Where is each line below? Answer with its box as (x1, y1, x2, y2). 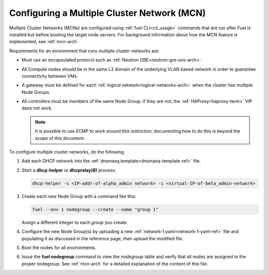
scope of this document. (35, 135, 86, 141)
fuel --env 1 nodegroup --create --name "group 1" (32, 206, 159, 212)
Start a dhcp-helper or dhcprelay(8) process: (21, 167, 117, 173)
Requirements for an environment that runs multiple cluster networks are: (9, 48, 159, 54)
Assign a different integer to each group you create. (21, 219, 128, 225)
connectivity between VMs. (21, 73, 78, 79)
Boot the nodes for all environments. (21, 244, 97, 251)
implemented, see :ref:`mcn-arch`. (9, 39, 80, 45)
